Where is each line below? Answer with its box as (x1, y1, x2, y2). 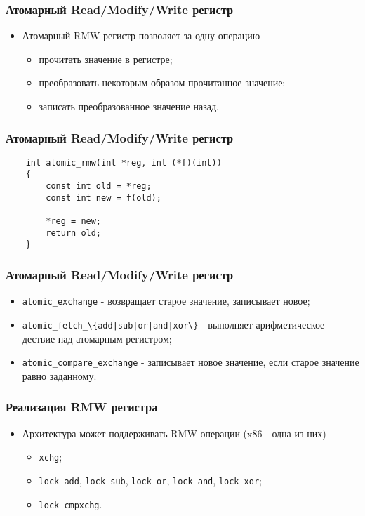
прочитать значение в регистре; (39, 51, 173, 66)
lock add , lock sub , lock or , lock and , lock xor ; (39, 472, 262, 487)
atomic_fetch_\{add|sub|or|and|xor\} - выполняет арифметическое (22, 317, 325, 331)
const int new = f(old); (46, 192, 161, 203)
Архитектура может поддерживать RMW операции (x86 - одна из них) (22, 425, 326, 440)
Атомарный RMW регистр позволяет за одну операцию (22, 28, 260, 43)
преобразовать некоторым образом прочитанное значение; (39, 75, 286, 90)
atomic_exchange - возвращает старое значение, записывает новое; (22, 293, 310, 308)
